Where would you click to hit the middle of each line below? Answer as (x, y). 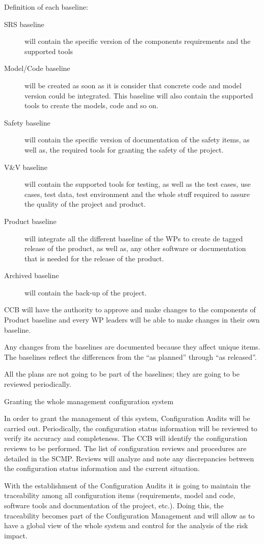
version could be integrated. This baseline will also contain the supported (139, 95)
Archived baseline (32, 275)
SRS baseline (24, 24)
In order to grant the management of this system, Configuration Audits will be (127, 418)
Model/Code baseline (37, 68)
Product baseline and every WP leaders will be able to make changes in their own (132, 320)
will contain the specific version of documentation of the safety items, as (137, 140)
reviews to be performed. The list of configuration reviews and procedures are (125, 448)
